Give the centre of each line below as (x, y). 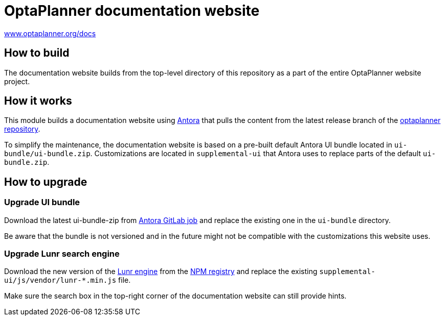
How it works (38, 101)
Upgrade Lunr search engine (62, 254)
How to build (37, 53)
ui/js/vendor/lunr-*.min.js (60, 280)
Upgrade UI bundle (42, 202)
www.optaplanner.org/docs (50, 33)
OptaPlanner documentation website (132, 11)
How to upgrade (46, 182)
